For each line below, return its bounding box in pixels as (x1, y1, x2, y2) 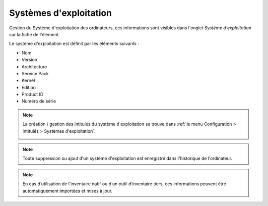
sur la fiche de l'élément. (9, 31, 60, 37)
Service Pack (21, 70, 49, 76)
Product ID (21, 92, 44, 98)
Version (21, 57, 37, 63)
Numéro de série (21, 98, 56, 104)
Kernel (21, 77, 35, 84)
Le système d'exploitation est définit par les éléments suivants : (9, 41, 139, 47)
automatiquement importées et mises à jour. (22, 188, 113, 194)
